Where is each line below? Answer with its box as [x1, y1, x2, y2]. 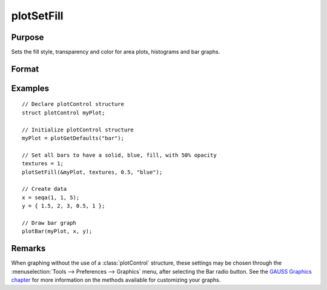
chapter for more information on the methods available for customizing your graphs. [11, 276, 221, 284]
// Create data [22, 185, 67, 193]
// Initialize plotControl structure [22, 126, 134, 133]
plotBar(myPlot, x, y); [22, 228, 93, 235]
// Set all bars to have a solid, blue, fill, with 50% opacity [22, 151, 217, 159]
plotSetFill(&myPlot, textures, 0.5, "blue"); [22, 168, 163, 176]
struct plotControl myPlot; [22, 109, 105, 116]
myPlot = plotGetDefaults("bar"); [22, 135, 124, 142]
